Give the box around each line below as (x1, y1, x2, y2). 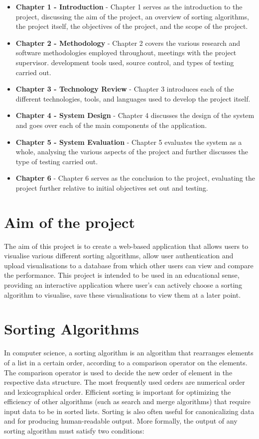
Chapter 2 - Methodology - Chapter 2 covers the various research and (15, 37, 241, 48)
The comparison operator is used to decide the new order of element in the (4, 367, 233, 377)
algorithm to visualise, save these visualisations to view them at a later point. (4, 289, 241, 300)
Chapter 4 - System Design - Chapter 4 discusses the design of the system (15, 110, 255, 120)
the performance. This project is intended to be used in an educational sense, (4, 270, 240, 280)
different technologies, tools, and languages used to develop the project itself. (15, 93, 251, 104)
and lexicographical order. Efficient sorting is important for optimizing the (4, 386, 231, 397)
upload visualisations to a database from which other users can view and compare (4, 260, 254, 270)
